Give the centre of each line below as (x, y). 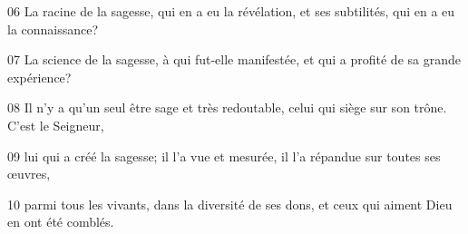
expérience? (39, 77)
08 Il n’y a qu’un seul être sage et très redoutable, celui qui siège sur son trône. (227, 107)
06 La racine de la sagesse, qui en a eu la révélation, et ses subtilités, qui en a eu (231, 11)
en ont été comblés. (61, 222)
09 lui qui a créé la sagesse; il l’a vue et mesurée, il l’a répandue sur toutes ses (224, 156)
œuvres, (29, 174)
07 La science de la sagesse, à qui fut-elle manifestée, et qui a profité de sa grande (234, 59)
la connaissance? (53, 29)
